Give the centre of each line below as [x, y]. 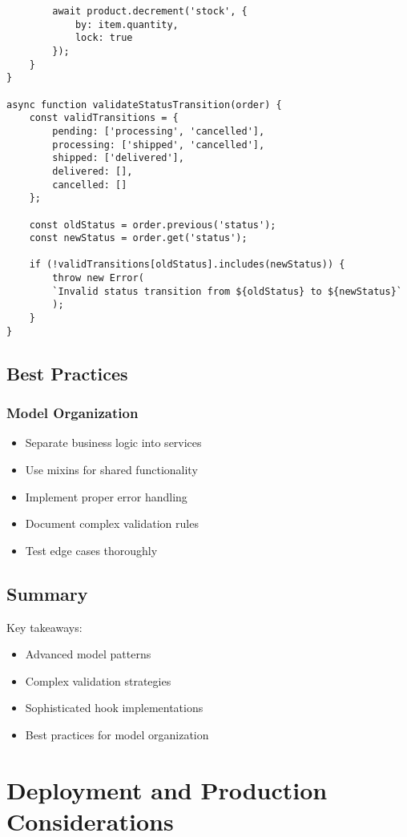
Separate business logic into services [113, 443]
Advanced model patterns [88, 654]
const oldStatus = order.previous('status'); [153, 225]
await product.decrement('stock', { [150, 11]
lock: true [104, 38]
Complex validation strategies [98, 680]
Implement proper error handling [106, 496]
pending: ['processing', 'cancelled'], [159, 131]
